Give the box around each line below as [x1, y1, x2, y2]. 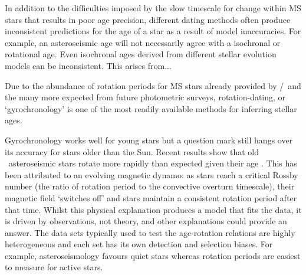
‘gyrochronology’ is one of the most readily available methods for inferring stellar [5, 102, 297, 114]
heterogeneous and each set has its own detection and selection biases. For [5, 238, 273, 250]
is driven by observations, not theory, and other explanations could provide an [5, 215, 287, 227]
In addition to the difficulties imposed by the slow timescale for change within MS [5, 2, 301, 14]
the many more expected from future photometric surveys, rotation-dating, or [5, 91, 286, 103]
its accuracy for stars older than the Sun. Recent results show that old [5, 145, 259, 158]
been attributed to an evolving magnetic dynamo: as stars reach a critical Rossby [5, 168, 298, 181]
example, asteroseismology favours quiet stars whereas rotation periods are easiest [5, 249, 301, 261]
